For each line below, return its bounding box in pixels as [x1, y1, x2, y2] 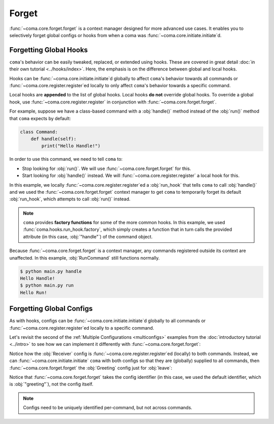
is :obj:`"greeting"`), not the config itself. [9, 381, 93, 387]
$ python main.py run [20, 282, 74, 289]
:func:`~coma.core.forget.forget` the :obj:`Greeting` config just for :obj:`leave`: [9, 365, 173, 371]
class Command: [20, 129, 58, 134]
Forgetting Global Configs [9, 304, 93, 313]
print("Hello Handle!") [41, 143, 101, 149]
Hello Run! [20, 290, 47, 295]
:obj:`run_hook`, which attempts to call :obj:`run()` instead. [9, 196, 131, 202]
